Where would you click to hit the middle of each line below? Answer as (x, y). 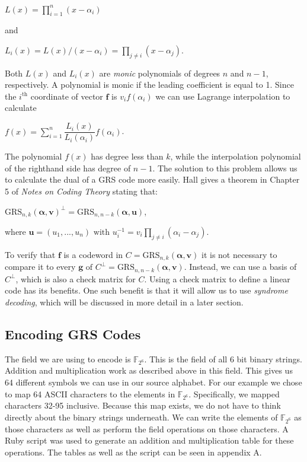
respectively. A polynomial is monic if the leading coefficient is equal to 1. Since (149, 85)
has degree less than (127, 156)
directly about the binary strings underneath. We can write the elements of (141, 417)
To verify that (30, 254)
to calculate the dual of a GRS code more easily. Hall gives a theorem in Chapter (152, 179)
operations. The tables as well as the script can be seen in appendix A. (133, 452)
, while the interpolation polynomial (236, 156)
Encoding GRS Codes (73, 334)
